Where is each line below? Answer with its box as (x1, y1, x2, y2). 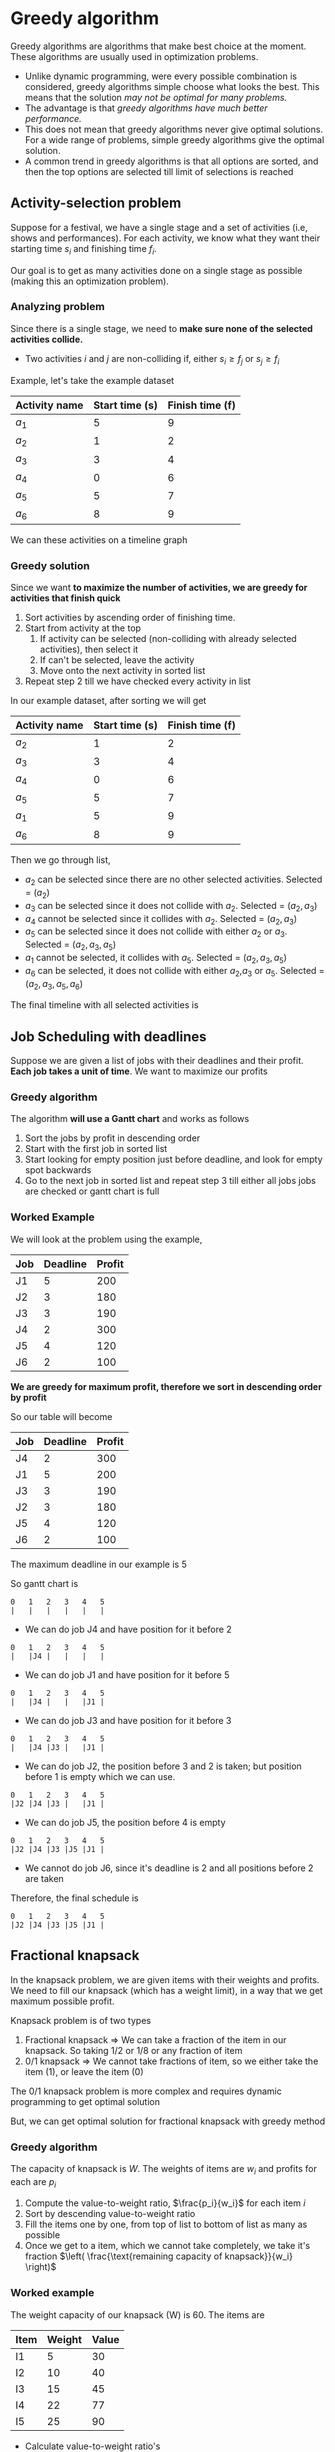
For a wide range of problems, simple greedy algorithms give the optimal (24, 133, 325, 146)
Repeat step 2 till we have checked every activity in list (24, 675, 252, 687)
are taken (24, 1872, 65, 1884)
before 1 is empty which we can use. (24, 1770, 176, 1782)
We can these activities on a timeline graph (10, 533, 188, 546)
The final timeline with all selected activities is (10, 999, 199, 1011)
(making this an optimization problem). (10, 275, 170, 287)
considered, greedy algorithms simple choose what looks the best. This (24, 80, 320, 92)
